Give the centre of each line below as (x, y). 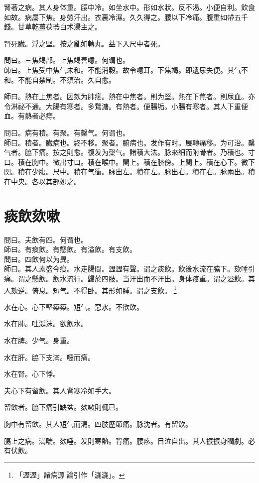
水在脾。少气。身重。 (39, 340)
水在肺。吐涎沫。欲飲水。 (46, 323)
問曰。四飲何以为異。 (39, 259)
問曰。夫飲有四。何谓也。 (46, 239)
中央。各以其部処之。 (46, 181)
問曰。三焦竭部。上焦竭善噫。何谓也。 (67, 60)
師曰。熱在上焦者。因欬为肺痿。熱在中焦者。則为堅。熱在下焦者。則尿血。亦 (129, 96)
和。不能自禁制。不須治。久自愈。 (60, 79)
